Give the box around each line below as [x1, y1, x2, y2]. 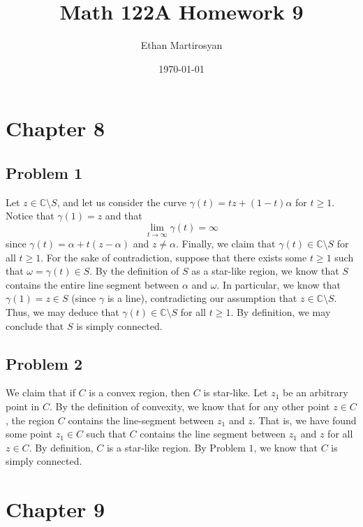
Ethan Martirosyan [140, 38, 223, 52]
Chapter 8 [6, 114, 105, 143]
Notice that [6, 208, 54, 223]
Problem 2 [6, 352, 82, 374]
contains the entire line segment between [6, 277, 179, 291]
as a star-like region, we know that [191, 263, 339, 278]
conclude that [6, 318, 64, 333]
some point [6, 426, 52, 441]
